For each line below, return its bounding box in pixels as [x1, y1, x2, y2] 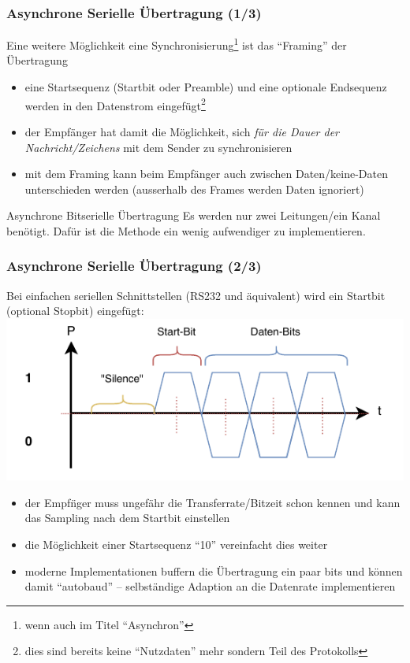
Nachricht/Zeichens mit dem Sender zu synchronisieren [24, 139, 293, 155]
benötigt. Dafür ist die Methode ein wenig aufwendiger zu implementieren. [6, 222, 366, 239]
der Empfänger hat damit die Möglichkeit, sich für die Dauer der [24, 123, 340, 139]
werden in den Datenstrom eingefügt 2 [24, 94, 206, 113]
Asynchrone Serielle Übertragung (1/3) [6, 2, 262, 22]
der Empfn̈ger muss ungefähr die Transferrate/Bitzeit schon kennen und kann [24, 494, 401, 510]
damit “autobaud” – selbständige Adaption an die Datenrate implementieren [24, 578, 396, 594]
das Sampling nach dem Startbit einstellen [24, 509, 230, 526]
